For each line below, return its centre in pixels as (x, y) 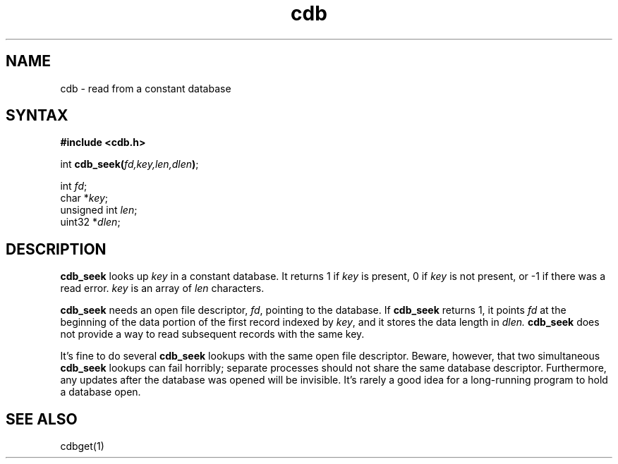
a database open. (101, 392)
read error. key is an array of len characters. (162, 288)
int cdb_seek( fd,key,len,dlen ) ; (129, 164)
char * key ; (84, 198)
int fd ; (74, 186)
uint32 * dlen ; (90, 222)
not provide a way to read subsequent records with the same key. (212, 334)
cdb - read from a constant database (146, 88)
